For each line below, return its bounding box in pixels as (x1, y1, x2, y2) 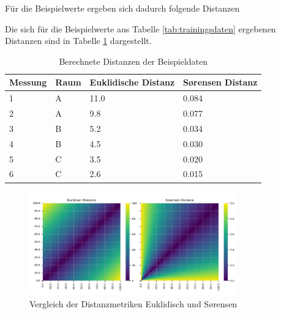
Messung (9, 76, 47, 89)
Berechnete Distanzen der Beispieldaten (59, 54, 208, 67)
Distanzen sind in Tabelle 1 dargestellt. (5, 34, 152, 47)
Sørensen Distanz (183, 76, 258, 89)
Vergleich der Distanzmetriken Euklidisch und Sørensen (29, 297, 238, 310)
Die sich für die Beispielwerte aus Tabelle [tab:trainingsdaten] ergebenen (5, 22, 276, 35)
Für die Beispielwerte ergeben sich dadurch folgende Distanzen (5, 2, 240, 14)
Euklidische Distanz (89, 76, 175, 89)
